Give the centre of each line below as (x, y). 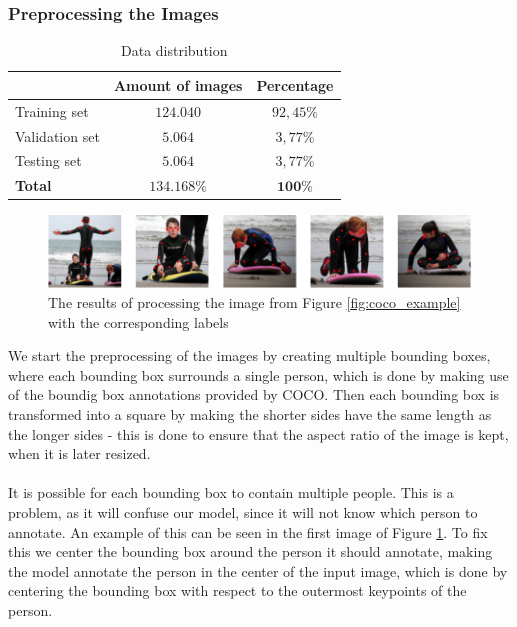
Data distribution (174, 50)
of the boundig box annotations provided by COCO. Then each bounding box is (254, 394)
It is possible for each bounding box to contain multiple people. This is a (231, 492)
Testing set (48, 160)
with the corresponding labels (138, 321)
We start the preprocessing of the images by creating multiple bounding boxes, (249, 355)
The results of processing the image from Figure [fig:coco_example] (254, 302)
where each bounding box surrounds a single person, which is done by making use (258, 374)
